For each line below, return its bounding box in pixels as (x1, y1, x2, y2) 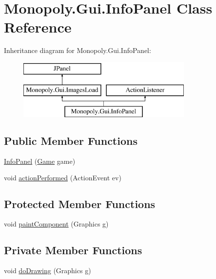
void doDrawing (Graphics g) (4, 265, 91, 276)
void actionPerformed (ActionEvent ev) (4, 172, 121, 182)
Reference (4, 17, 72, 37)
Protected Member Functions (4, 196, 156, 211)
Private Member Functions (4, 243, 142, 258)
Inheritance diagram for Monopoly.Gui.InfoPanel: (4, 45, 151, 55)
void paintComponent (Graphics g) (4, 219, 109, 229)
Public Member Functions (4, 133, 137, 148)
